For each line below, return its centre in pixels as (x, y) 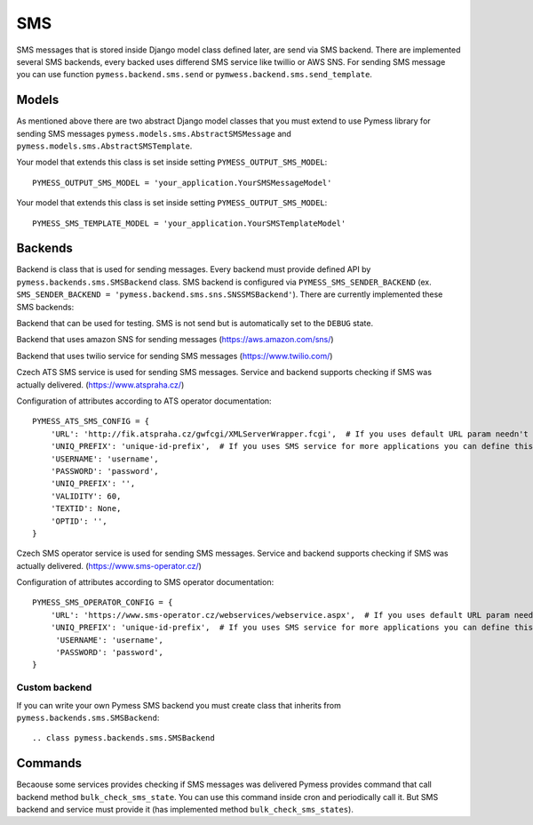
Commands (49, 763)
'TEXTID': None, (86, 509)
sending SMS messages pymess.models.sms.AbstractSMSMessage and (154, 133)
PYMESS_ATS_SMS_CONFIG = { (91, 421)
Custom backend (54, 687)
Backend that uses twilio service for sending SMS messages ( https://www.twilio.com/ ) (175, 356)
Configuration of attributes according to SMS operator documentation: (145, 582)
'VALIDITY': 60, (86, 496)
